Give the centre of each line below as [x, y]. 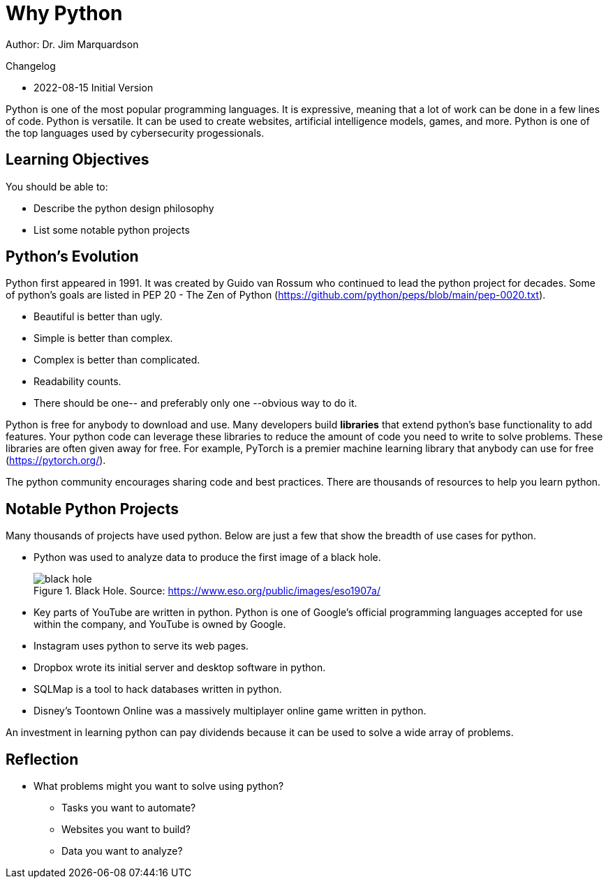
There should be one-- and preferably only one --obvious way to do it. [195, 403]
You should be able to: [57, 186]
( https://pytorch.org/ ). [56, 460]
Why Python [64, 13]
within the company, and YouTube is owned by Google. [160, 624]
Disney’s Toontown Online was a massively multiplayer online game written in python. [230, 711]
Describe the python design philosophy [124, 208]
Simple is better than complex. [103, 338]
